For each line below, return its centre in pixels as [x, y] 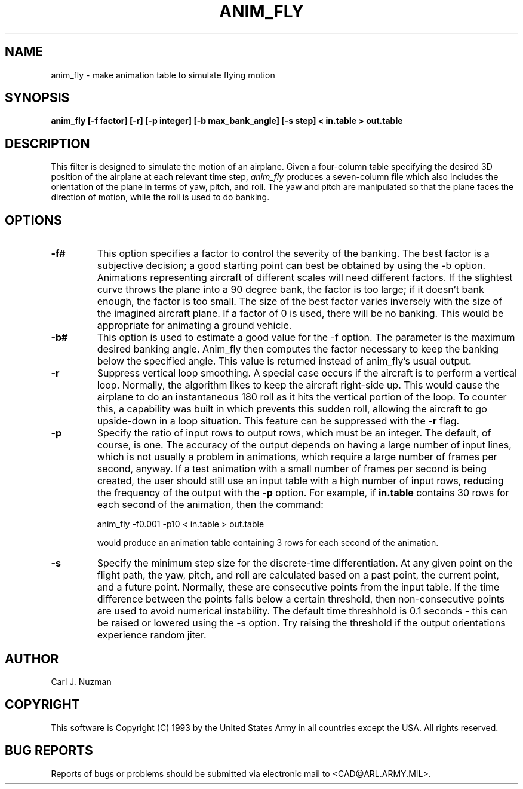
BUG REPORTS [49, 751]
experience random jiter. [152, 635]
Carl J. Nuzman [81, 681]
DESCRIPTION [47, 143]
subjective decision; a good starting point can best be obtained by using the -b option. [291, 266]
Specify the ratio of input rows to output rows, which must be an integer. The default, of [294, 433]
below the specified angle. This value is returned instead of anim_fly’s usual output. [284, 361]
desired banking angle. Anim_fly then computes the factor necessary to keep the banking [298, 349]
